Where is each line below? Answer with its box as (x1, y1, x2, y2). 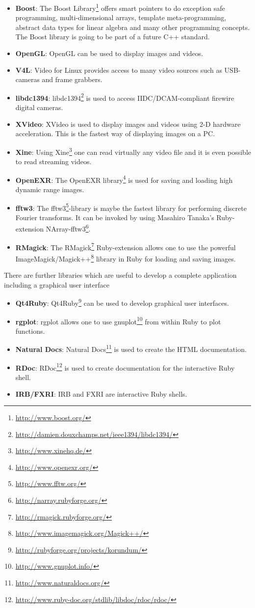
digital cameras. (15, 102, 63, 113)
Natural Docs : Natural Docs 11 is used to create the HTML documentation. (15, 343, 247, 354)
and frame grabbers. (42, 74, 102, 85)
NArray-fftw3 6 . (46, 222, 91, 234)
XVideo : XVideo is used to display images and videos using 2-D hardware (15, 118, 241, 129)
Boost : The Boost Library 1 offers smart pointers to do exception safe (15, 1, 225, 13)
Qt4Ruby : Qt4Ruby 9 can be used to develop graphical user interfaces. (15, 296, 229, 308)
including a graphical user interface (4, 279, 109, 290)
